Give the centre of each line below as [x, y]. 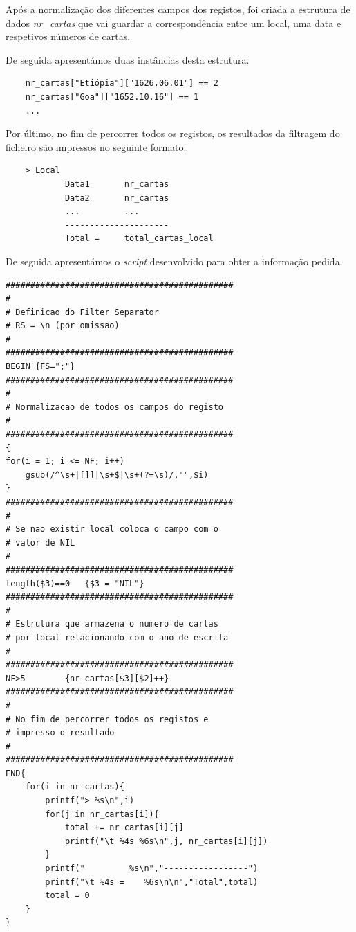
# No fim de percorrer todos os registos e [107, 719]
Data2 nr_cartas [117, 198]
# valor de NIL [40, 543]
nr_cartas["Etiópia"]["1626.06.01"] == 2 [122, 83]
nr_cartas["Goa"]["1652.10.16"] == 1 [112, 97]
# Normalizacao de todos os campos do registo [114, 407]
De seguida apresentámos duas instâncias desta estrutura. [128, 59]
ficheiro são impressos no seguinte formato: [96, 146]
